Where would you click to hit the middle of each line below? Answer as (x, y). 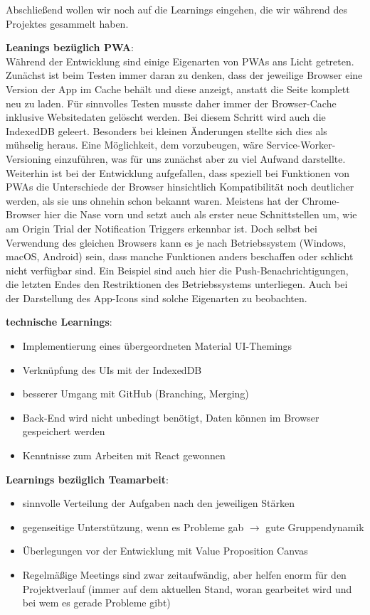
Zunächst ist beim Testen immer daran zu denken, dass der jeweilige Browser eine (184, 75)
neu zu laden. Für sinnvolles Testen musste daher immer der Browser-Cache (171, 103)
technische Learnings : (59, 322)
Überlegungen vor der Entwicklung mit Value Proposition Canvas (165, 551)
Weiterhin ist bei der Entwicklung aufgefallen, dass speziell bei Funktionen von (178, 172)
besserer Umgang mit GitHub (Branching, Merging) (136, 394)
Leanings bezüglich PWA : (70, 47)
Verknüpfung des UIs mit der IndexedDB (112, 369)
